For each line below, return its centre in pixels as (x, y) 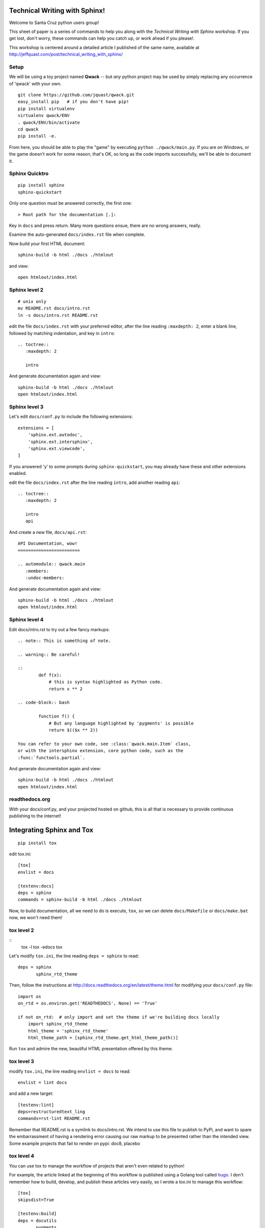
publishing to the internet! (35, 816)
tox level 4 (22, 1156)
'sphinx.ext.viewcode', (56, 448)
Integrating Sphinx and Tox (51, 830)
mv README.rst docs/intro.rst (54, 308)
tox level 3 (22, 1061)
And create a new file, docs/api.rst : (48, 532)
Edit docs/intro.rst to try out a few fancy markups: (59, 629)
